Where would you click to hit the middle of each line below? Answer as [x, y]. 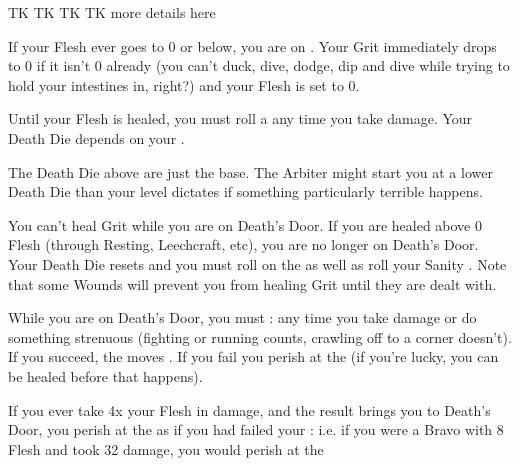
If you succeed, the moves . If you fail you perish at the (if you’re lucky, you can [253, 356]
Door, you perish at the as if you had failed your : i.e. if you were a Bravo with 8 [256, 429]
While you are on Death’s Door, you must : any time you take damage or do [242, 317]
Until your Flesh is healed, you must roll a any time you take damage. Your [240, 118]
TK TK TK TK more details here [112, 12]
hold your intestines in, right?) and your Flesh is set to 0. [184, 84]
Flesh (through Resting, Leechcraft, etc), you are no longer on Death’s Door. [243, 244]
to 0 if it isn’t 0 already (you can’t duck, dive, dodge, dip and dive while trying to [259, 65]
